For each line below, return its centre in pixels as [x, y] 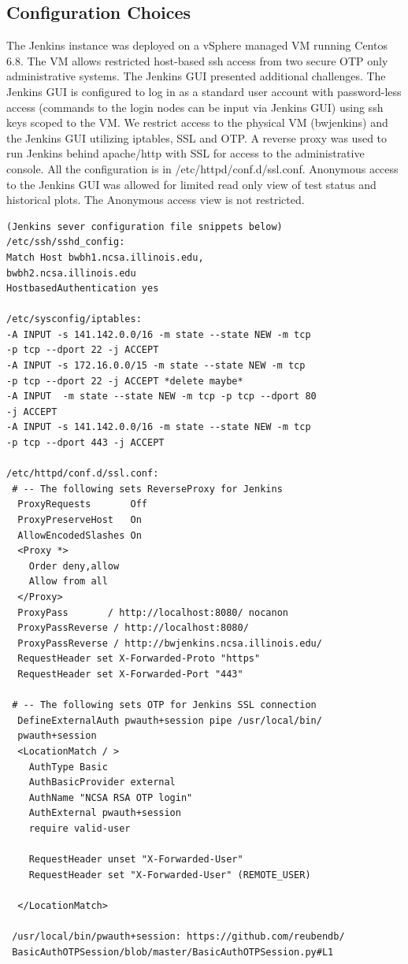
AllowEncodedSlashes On [80, 535]
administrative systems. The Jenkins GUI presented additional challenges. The [196, 76]
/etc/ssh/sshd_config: [66, 242]
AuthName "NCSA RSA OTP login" [111, 797]
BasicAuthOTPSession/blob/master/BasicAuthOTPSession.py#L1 [173, 952]
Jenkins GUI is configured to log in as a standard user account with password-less [204, 91]
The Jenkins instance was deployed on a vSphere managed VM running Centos [197, 45]
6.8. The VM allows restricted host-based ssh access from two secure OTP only [197, 60]
